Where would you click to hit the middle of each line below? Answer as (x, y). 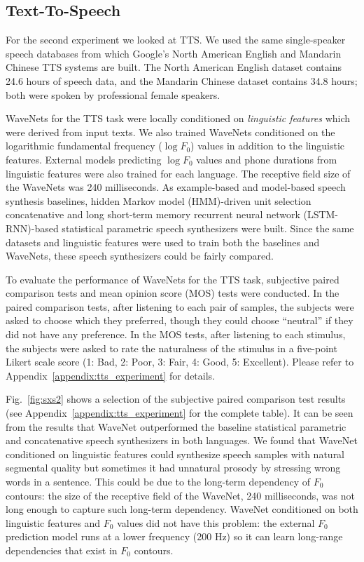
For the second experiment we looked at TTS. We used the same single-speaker (176, 40)
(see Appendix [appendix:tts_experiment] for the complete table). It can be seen (180, 413)
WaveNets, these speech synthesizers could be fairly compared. (140, 256)
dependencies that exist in (62, 550)
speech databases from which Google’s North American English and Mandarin (174, 53)
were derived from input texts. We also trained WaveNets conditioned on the (170, 132)
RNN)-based (32, 228)
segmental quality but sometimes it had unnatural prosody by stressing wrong (173, 468)
